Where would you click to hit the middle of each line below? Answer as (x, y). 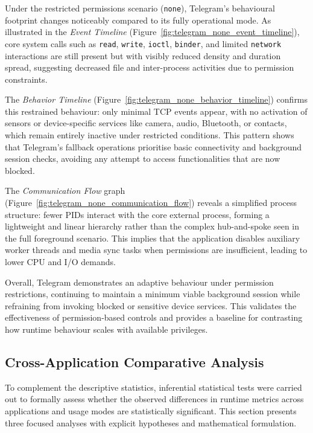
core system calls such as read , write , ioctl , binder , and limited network (143, 43)
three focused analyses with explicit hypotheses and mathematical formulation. (151, 422)
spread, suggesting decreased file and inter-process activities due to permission (150, 67)
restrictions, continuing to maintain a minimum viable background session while (153, 294)
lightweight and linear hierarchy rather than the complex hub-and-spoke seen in (152, 226)
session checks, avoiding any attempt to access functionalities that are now (143, 159)
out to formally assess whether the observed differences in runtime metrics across (154, 399)
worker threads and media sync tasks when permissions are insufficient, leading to (156, 250)
